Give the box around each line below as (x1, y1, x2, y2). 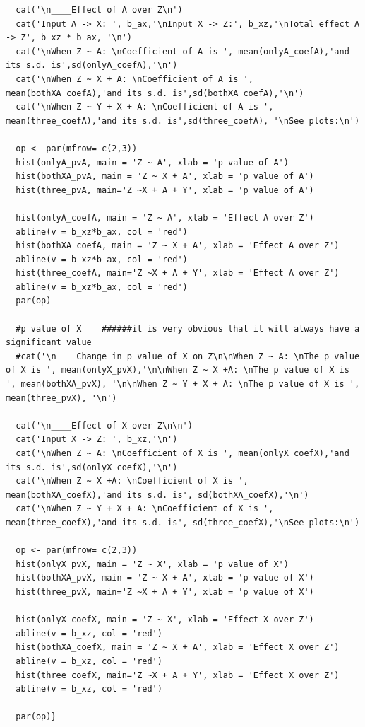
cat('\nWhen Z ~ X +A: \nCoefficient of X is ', (16, 476, 249, 487)
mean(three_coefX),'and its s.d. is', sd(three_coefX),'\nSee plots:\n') (6, 517, 360, 528)
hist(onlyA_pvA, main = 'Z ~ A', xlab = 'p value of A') (16, 157, 289, 168)
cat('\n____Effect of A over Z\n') (16, 5, 183, 15)
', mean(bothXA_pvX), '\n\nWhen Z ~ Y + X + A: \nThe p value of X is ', (6, 379, 360, 390)
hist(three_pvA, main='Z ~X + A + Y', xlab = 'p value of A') (16, 185, 314, 195)
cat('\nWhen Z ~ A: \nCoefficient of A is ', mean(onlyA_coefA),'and (16, 46, 349, 57)
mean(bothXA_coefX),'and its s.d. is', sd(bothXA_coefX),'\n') (6, 489, 309, 500)
